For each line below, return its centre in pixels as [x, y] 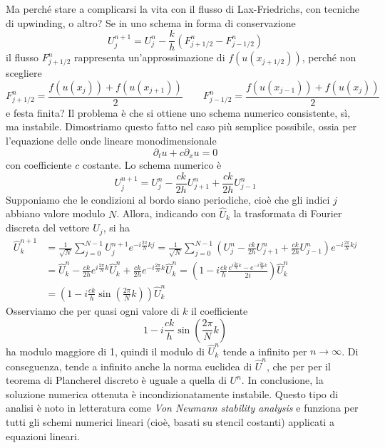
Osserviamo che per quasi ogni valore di [93, 310]
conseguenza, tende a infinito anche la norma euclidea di [129, 366]
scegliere [24, 73]
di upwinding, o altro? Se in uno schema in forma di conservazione [151, 22]
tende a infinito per [265, 351]
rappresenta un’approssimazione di [150, 57]
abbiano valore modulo [56, 213]
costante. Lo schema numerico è [152, 165]
